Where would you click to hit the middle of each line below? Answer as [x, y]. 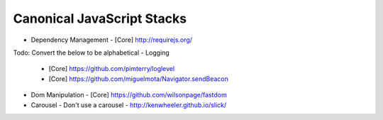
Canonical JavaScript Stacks [100, 18]
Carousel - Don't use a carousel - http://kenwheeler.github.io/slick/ [129, 105]
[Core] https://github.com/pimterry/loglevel [112, 69]
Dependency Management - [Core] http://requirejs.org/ [112, 40]
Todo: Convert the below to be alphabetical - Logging [91, 53]
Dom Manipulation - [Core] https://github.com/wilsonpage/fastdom [129, 95]
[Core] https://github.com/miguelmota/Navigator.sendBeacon [138, 79]
